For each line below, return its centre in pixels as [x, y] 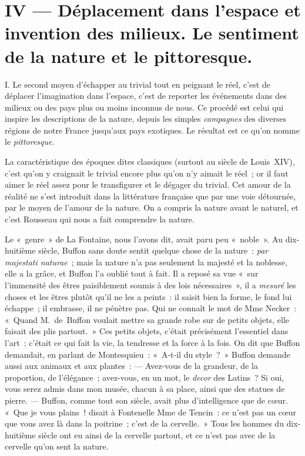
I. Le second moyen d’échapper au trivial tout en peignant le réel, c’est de [138, 84]
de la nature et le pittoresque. [129, 56]
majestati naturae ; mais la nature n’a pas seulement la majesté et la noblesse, [146, 262]
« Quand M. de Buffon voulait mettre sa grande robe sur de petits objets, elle [147, 319]
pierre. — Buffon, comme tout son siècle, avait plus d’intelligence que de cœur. [146, 400]
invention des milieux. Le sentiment [152, 33]
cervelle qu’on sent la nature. [57, 446]
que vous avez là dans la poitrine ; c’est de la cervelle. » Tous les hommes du [144, 423]
